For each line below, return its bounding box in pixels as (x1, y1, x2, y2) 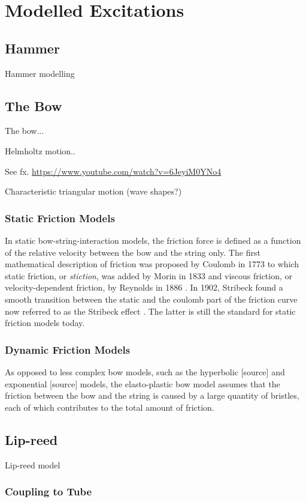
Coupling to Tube (5, 484, 92, 499)
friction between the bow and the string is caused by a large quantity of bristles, (5, 389, 299, 402)
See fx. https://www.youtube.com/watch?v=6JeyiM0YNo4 (5, 165, 222, 177)
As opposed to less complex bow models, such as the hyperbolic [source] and (5, 365, 285, 378)
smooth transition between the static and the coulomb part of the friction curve (5, 292, 298, 305)
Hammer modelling (5, 67, 75, 79)
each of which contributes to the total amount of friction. (5, 401, 214, 413)
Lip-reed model (5, 458, 60, 471)
